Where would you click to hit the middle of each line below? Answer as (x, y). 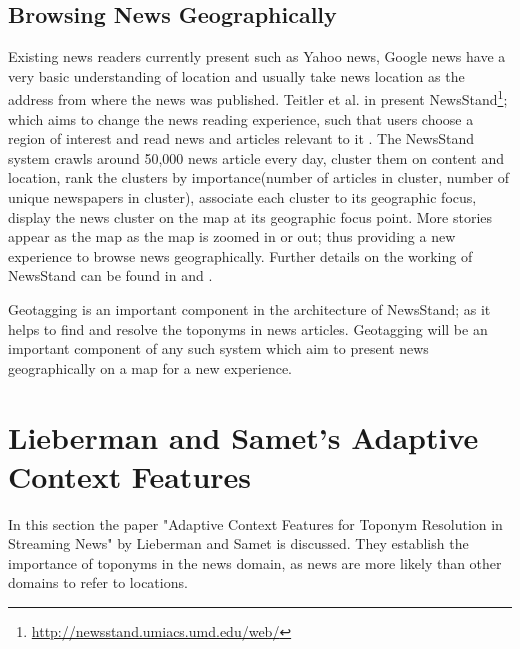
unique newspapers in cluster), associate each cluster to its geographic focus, (242, 197)
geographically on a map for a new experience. (150, 367)
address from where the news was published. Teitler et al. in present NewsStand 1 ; (258, 98)
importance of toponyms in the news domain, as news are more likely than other (255, 562)
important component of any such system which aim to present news (218, 348)
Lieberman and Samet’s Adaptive (243, 436)
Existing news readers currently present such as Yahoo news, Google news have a (257, 56)
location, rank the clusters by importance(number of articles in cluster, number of (259, 177)
